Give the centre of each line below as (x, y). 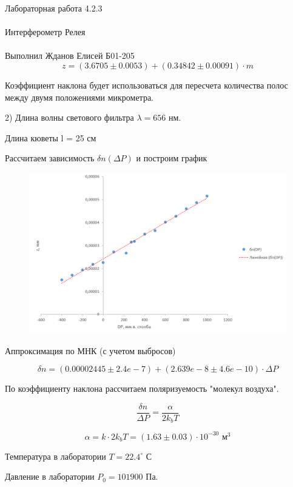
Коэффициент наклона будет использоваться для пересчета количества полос (146, 85)
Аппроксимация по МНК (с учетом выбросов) (90, 350)
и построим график (172, 158)
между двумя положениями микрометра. (79, 97)
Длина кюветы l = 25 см (51, 137)
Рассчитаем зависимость (50, 158)
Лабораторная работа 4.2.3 (54, 8)
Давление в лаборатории (50, 476)
